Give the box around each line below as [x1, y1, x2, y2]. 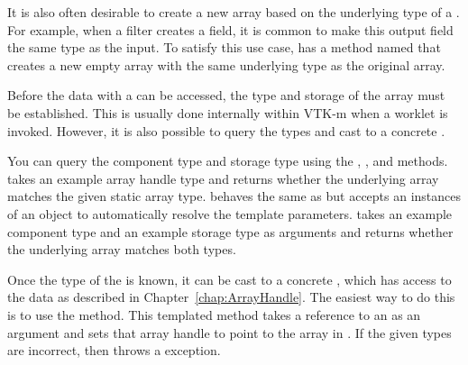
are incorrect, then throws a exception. [7, 341, 221, 360]
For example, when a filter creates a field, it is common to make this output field [7, 20, 454, 39]
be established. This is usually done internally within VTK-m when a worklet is [7, 103, 448, 122]
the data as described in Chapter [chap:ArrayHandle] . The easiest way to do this [7, 287, 455, 306]
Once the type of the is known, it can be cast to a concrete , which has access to [7, 269, 452, 288]
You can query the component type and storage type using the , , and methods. [7, 151, 448, 170]
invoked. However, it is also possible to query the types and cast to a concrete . [7, 121, 445, 140]
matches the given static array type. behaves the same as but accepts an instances [7, 187, 462, 205]
